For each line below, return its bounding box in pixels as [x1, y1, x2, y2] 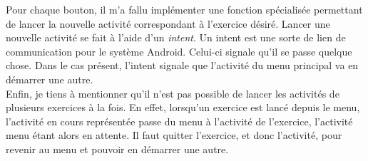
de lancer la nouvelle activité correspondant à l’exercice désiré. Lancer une [6, 16, 330, 31]
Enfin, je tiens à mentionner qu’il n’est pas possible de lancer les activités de [6, 85, 339, 100]
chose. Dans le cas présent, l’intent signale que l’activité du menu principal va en [6, 58, 359, 73]
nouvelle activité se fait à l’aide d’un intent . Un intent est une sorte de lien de [6, 30, 346, 45]
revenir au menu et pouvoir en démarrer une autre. [6, 141, 229, 156]
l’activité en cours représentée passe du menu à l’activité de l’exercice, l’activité [6, 113, 353, 128]
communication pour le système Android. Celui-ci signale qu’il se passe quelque [6, 43, 352, 58]
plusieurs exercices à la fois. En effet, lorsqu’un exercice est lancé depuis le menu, [6, 100, 360, 115]
